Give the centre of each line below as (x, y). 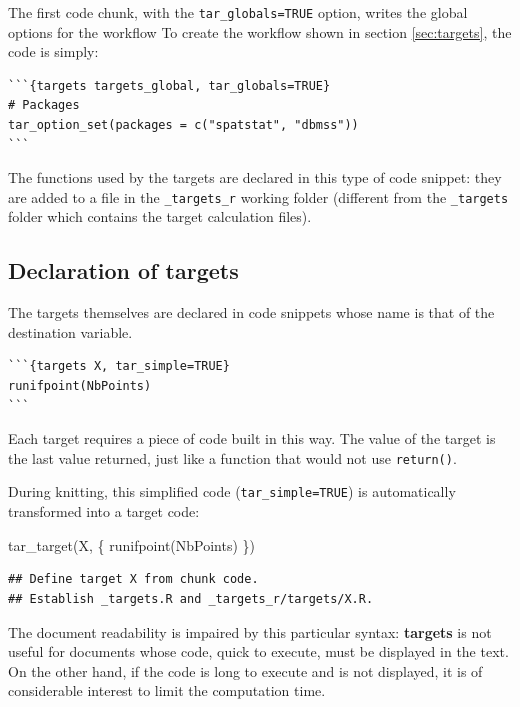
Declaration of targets (123, 270)
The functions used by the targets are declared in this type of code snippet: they (255, 177)
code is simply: (53, 51)
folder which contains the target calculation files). (160, 216)
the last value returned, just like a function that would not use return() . (232, 457)
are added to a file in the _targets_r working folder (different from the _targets (258, 196)
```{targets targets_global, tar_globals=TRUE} (169, 85)
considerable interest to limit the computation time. (167, 690)
